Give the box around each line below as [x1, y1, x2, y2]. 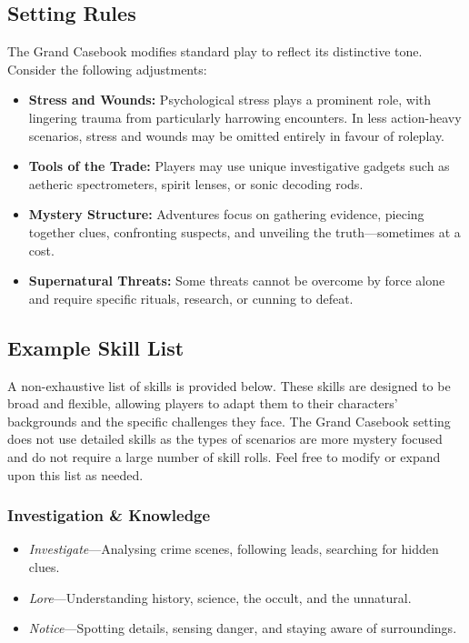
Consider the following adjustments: [7, 59, 207, 78]
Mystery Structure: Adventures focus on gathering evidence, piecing [28, 205, 424, 224]
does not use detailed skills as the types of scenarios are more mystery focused [7, 429, 443, 448]
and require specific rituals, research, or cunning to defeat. [28, 288, 354, 307]
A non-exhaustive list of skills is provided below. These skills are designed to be [7, 376, 451, 395]
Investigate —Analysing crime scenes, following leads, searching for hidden [28, 539, 439, 558]
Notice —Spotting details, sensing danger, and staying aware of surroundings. [28, 618, 457, 638]
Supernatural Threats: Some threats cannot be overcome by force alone [28, 271, 445, 290]
